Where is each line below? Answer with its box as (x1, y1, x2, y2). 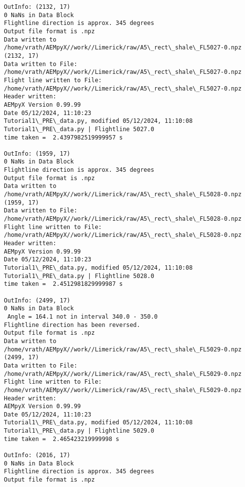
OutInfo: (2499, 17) (4, 297, 71, 304)
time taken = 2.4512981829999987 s (4, 280, 123, 288)
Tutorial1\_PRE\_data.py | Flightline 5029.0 (4, 427, 154, 435)
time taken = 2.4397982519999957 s (4, 134, 123, 141)
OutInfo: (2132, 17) (4, 3, 71, 10)
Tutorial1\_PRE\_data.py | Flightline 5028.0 (4, 272, 154, 279)
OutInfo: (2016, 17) (4, 452, 71, 459)
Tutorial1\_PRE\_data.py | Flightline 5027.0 (4, 125, 154, 133)
